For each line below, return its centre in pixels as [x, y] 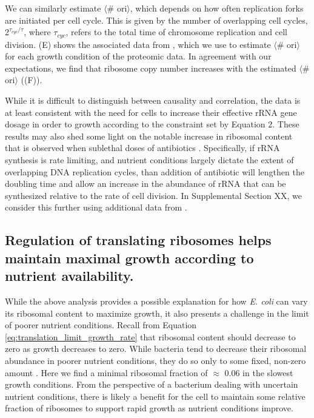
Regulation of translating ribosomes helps [138, 240]
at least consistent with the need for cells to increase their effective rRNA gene [151, 112]
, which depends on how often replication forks [217, 8]
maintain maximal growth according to [129, 258]
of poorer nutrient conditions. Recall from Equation [101, 325]
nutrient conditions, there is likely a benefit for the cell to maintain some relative [155, 396]
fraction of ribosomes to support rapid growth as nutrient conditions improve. [149, 408]
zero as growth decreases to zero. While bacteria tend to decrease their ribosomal [156, 349]
